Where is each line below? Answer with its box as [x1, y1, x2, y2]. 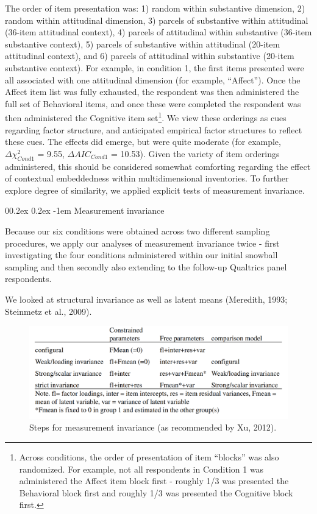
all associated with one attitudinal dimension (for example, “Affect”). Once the [5, 73, 301, 86]
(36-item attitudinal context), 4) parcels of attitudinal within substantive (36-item [5, 26, 312, 38]
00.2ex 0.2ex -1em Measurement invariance [5, 204, 165, 217]
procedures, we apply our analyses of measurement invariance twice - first [5, 236, 280, 249]
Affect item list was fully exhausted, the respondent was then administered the [5, 85, 299, 98]
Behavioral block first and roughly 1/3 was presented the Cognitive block [19, 486, 293, 499]
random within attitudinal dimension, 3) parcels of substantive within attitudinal [5, 13, 308, 26]
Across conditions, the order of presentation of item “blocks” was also [19, 451, 279, 463]
